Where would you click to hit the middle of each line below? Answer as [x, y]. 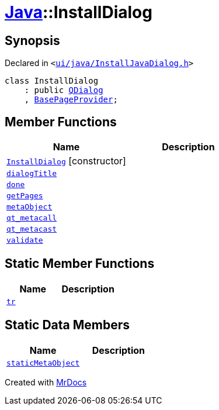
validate [25, 240]
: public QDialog [64, 90]
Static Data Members [67, 325]
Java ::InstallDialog [79, 12]
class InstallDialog [52, 81]
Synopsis [32, 40]
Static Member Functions [80, 264]
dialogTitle [32, 174]
